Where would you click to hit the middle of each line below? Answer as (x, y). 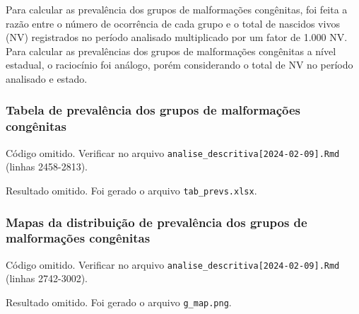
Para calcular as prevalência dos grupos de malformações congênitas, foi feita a (177, 9)
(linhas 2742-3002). (47, 278)
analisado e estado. (47, 78)
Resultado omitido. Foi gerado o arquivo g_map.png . (119, 302)
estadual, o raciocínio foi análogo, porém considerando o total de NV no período (179, 65)
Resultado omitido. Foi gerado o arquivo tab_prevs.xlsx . (131, 190)
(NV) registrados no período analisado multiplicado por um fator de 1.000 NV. (177, 37)
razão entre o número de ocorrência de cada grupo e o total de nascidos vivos (173, 23)
